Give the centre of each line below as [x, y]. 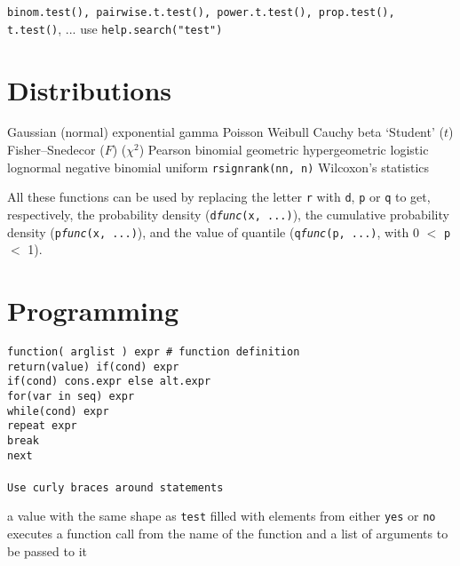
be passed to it [47, 550]
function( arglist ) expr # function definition [154, 351]
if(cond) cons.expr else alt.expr [109, 382]
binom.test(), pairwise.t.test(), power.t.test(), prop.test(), [201, 12]
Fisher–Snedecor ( [56, 150]
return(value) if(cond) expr [93, 367]
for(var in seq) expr [71, 396]
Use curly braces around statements [115, 487]
